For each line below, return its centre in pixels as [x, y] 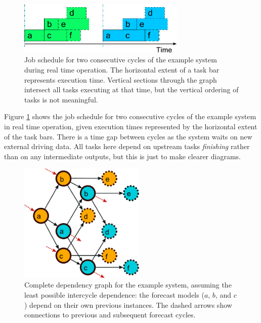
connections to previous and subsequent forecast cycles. [110, 315]
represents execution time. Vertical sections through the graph [121, 79]
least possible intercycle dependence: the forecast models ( [114, 294]
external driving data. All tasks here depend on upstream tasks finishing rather [127, 146]
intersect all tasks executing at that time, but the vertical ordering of [132, 89]
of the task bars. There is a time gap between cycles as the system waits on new [128, 136]
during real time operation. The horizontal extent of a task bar [122, 69]
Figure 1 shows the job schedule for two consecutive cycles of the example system [130, 116]
